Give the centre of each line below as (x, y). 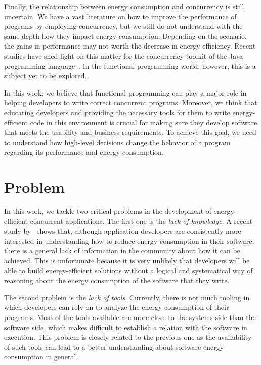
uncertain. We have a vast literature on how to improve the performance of (120, 16)
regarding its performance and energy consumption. (84, 152)
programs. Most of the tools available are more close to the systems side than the (130, 317)
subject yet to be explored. (46, 76)
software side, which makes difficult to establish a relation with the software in (126, 327)
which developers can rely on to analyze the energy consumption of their (117, 307)
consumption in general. (41, 357)
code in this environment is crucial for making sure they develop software (144, 122)
